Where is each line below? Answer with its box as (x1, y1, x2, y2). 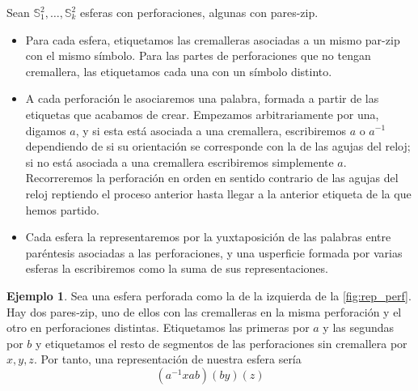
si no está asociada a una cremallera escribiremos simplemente (25, 153, 334, 170)
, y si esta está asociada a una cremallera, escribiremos (75, 121, 346, 138)
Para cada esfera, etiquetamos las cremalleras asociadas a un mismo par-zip (25, 31, 400, 48)
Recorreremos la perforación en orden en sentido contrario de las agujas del (25, 169, 399, 186)
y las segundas (323, 319, 395, 336)
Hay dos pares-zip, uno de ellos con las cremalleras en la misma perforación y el (6, 303, 402, 320)
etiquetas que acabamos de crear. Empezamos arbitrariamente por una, (25, 105, 379, 122)
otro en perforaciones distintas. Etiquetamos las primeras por (6, 319, 310, 336)
